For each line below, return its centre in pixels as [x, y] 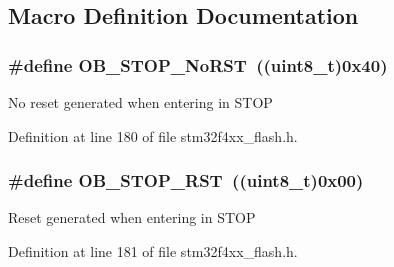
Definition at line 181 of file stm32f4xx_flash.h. [153, 251]
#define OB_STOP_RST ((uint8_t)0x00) [186, 180]
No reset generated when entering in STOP [140, 102]
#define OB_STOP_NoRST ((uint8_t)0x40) [198, 64]
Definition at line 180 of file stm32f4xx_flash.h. [153, 135]
